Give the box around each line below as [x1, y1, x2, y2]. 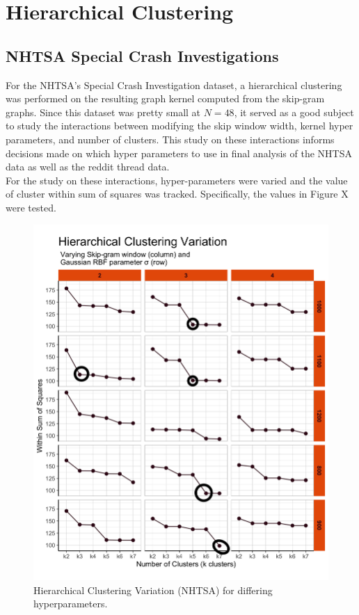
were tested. [6, 200, 56, 214]
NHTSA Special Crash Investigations [6, 45, 279, 66]
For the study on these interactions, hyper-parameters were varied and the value [6, 173, 348, 187]
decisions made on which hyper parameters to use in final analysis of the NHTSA [6, 145, 352, 160]
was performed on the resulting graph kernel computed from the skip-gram [6, 91, 325, 106]
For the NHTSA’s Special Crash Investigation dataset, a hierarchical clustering [6, 77, 342, 92]
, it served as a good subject [234, 104, 354, 119]
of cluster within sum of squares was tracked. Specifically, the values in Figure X [6, 186, 349, 201]
